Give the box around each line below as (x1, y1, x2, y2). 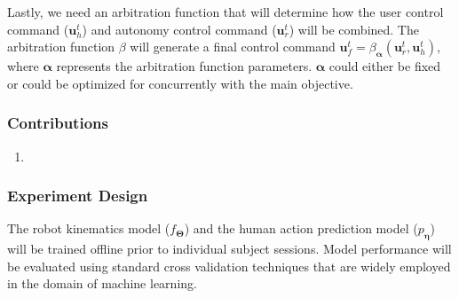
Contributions (7, 112, 108, 134)
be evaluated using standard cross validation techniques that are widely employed (7, 256, 451, 275)
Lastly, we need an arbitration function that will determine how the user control (7, 3, 444, 20)
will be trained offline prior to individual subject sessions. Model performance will (7, 239, 452, 258)
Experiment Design (7, 184, 148, 207)
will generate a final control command (130, 37, 336, 56)
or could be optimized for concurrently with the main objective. (7, 74, 353, 92)
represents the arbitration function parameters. (56, 57, 313, 75)
